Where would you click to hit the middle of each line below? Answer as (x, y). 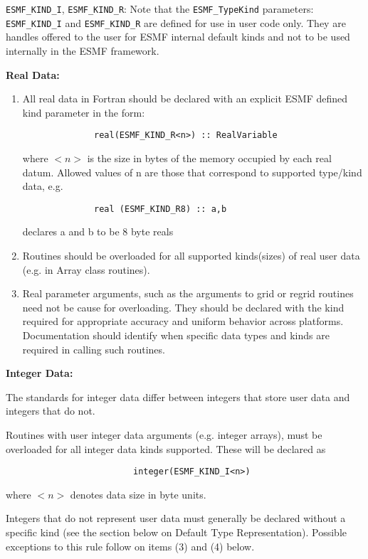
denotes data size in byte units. (138, 494)
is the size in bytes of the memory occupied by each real (209, 158)
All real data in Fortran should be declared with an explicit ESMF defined (185, 99)
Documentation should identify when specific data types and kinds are (176, 335)
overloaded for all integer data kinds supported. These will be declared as (166, 448)
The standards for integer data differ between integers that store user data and (178, 396)
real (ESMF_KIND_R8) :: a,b (161, 209)
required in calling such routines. (94, 349)
